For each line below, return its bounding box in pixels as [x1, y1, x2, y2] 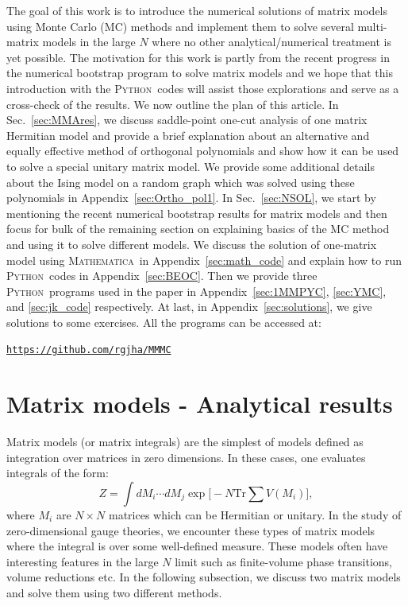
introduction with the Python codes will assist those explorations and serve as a [6, 80, 399, 96]
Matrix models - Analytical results [6, 387, 393, 420]
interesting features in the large [6, 553, 159, 569]
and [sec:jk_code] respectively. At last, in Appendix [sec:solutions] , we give [6, 298, 372, 315]
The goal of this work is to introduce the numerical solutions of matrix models [6, 2, 388, 18]
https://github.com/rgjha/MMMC [6, 344, 171, 356]
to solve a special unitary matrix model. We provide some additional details [6, 157, 375, 174]
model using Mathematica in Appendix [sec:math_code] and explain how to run [6, 251, 402, 268]
